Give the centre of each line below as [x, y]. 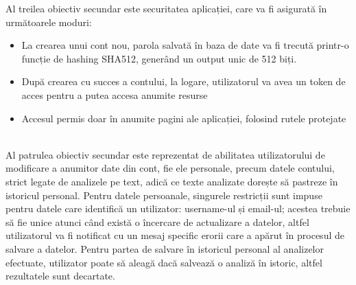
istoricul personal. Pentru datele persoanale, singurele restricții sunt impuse [164, 195]
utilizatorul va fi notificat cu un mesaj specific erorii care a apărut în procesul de [175, 235]
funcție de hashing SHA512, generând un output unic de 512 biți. [159, 58]
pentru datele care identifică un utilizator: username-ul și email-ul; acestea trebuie [178, 208]
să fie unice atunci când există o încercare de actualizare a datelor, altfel [157, 221]
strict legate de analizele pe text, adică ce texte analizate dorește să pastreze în [172, 181]
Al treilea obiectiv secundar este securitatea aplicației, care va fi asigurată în [166, 8]
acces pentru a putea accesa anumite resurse [115, 94]
